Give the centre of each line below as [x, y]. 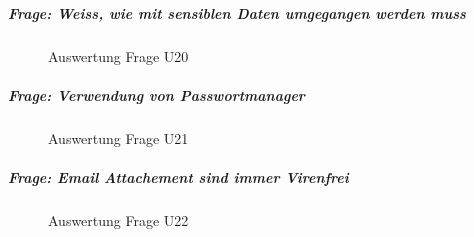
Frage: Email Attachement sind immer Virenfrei [178, 176]
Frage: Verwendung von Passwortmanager [156, 94]
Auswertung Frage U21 [118, 137]
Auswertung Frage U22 [118, 219]
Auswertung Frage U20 [118, 55]
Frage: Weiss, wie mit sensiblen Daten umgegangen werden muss [237, 12]
